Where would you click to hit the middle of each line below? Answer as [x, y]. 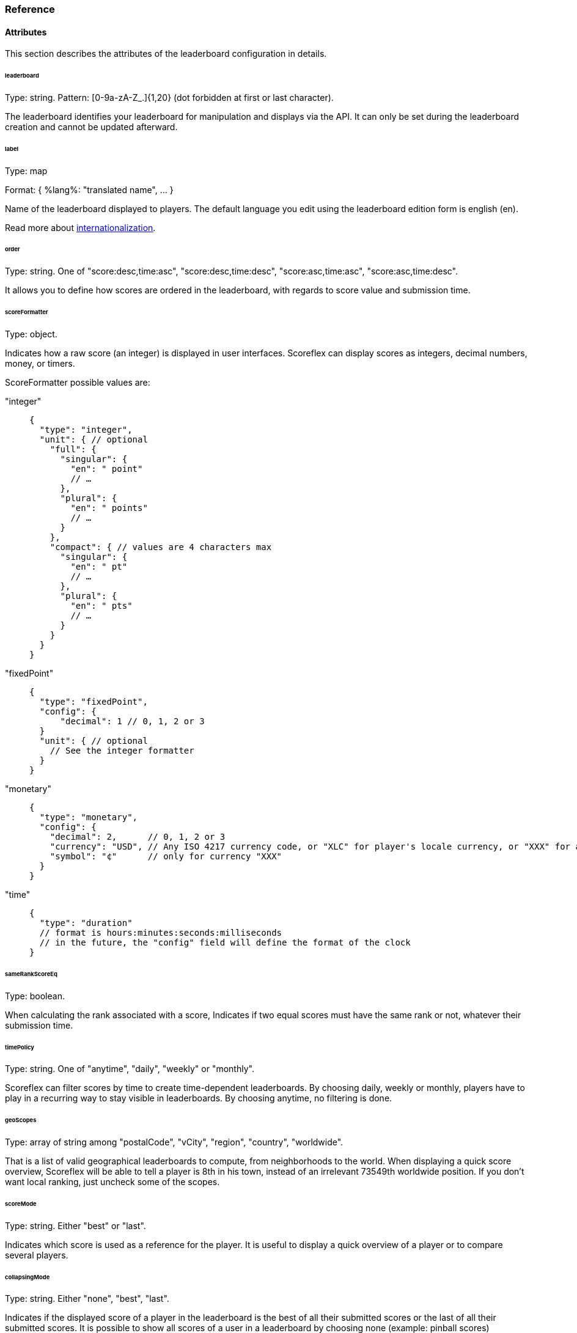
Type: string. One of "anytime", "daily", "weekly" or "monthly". [130, 1069]
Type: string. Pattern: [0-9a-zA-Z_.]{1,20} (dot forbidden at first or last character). [169, 97]
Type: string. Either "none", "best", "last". [87, 1299]
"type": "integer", [86, 429]
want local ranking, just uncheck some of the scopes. [112, 1182]
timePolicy [20, 1047]
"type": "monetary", [89, 817]
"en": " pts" [101, 605]
